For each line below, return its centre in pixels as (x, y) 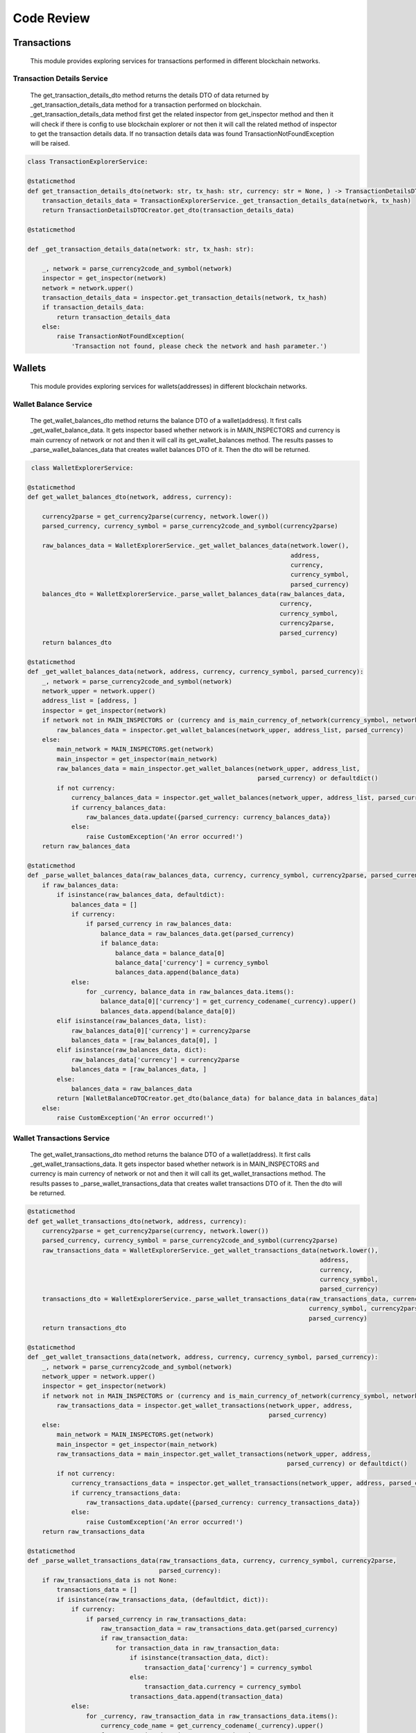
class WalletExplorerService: (83, 468)
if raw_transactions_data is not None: (110, 1580)
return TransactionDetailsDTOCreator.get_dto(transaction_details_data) (168, 210)
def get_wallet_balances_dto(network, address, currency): (130, 497)
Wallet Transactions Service (61, 1138)
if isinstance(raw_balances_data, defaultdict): (141, 895)
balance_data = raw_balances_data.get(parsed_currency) (198, 933)
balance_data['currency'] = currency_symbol (192, 963)
